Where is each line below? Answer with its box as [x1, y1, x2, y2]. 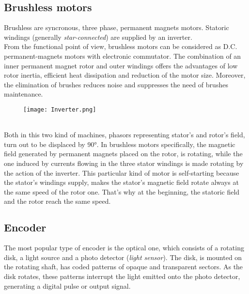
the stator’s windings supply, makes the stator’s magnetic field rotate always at [4, 177, 239, 187]
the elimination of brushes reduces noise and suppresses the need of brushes [4, 79, 228, 89]
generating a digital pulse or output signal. [4, 280, 131, 291]
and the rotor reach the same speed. [4, 196, 111, 206]
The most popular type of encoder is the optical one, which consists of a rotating [4, 243, 244, 253]
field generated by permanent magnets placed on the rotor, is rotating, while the [4, 148, 243, 159]
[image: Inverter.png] [23, 106, 96, 113]
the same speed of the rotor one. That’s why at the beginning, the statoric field [4, 186, 240, 196]
